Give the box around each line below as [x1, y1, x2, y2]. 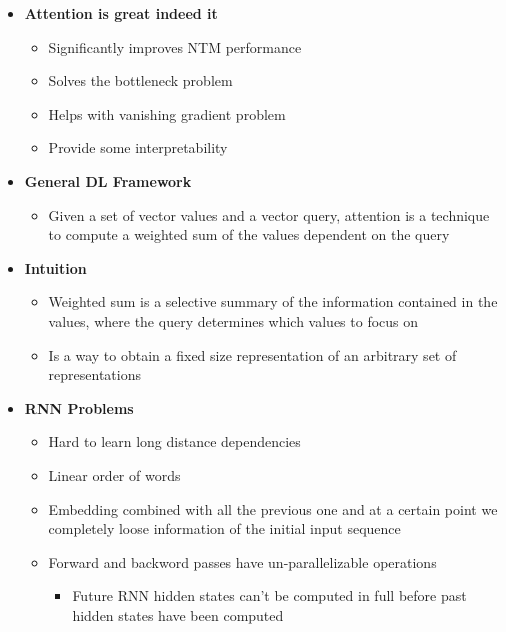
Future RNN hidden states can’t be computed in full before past [72, 585, 467, 606]
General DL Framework [24, 170, 192, 191]
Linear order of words [48, 464, 181, 485]
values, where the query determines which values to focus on [48, 310, 419, 331]
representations [48, 364, 141, 385]
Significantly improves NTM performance [48, 36, 302, 57]
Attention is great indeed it [24, 3, 218, 23]
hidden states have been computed [72, 604, 284, 625]
